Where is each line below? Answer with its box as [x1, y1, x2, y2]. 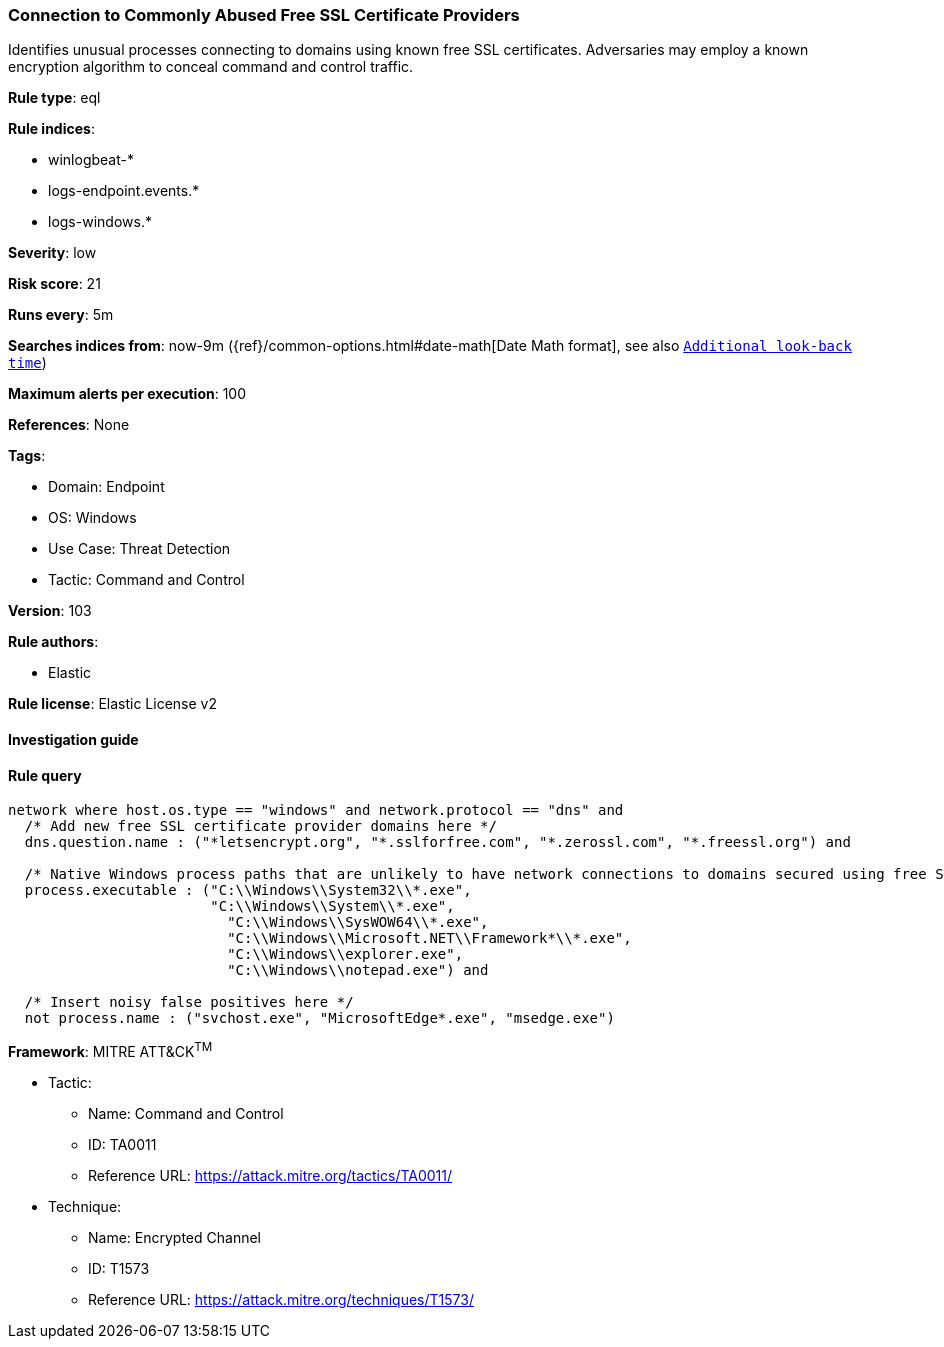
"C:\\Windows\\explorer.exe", [227, 946, 464, 963]
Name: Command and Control [88, 1104, 284, 1122]
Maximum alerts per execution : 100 [8, 385, 247, 403]
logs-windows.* [48, 213, 152, 231]
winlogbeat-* [48, 151, 134, 169]
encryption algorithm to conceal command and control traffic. [8, 58, 414, 76]
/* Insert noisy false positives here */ [24, 994, 354, 1011]
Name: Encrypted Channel [88, 1228, 261, 1246]
